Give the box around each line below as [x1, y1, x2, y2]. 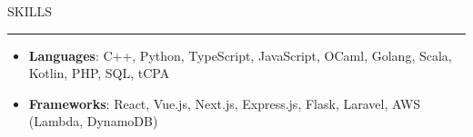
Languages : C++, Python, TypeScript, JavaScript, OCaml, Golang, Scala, [28, 45, 452, 64]
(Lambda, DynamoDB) [28, 112, 158, 131]
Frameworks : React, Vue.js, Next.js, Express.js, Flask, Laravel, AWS [28, 93, 421, 113]
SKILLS [7, 2, 53, 20]
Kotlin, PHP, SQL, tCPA [28, 64, 170, 83]
